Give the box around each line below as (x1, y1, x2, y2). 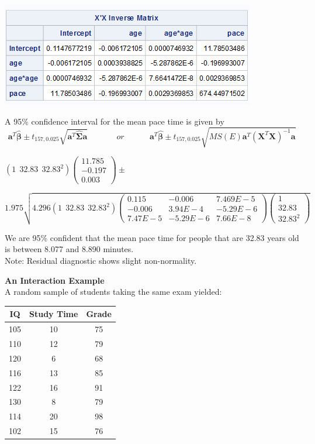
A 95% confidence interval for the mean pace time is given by (5, 115, 224, 127)
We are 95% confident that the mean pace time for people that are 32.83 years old (5, 231, 299, 243)
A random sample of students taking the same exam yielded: (5, 285, 222, 298)
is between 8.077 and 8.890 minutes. (5, 243, 134, 255)
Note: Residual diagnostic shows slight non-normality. (5, 254, 197, 267)
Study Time (29, 308, 78, 320)
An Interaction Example (5, 274, 105, 286)
